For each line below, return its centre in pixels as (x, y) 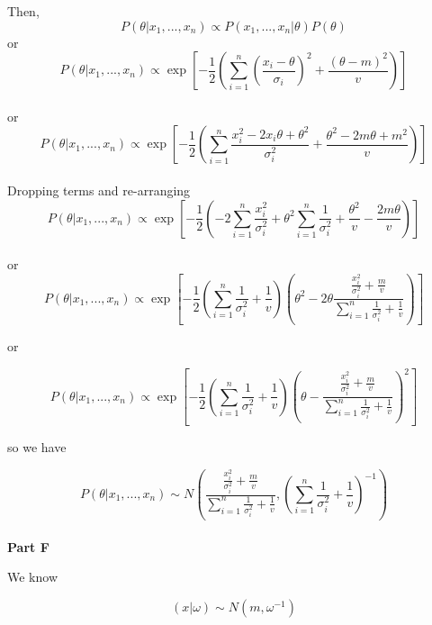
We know (32, 577)
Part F (28, 546)
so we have (37, 447)
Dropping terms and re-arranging (99, 190)
